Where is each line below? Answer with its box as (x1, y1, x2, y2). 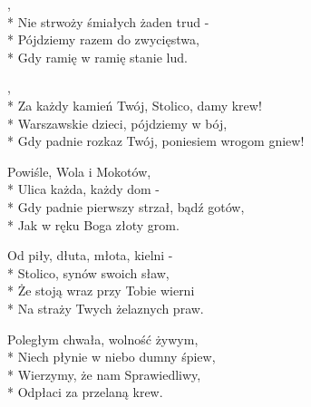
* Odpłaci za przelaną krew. (7, 383, 163, 402)
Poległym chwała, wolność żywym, (7, 329, 199, 348)
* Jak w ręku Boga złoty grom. (7, 215, 180, 234)
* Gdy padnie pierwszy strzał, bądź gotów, (7, 197, 245, 216)
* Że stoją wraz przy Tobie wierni (7, 281, 195, 300)
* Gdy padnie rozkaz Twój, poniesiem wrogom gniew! (7, 131, 305, 150)
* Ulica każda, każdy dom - (7, 179, 160, 199)
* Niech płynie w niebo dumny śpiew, (7, 347, 216, 366)
